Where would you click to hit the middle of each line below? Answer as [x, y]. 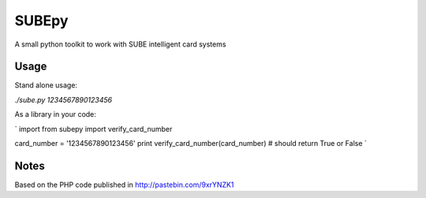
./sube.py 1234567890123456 [64, 99]
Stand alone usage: [46, 85]
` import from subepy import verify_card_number [93, 129]
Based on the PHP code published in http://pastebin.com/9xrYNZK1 [124, 185]
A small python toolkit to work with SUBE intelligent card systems [120, 44]
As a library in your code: [55, 114]
